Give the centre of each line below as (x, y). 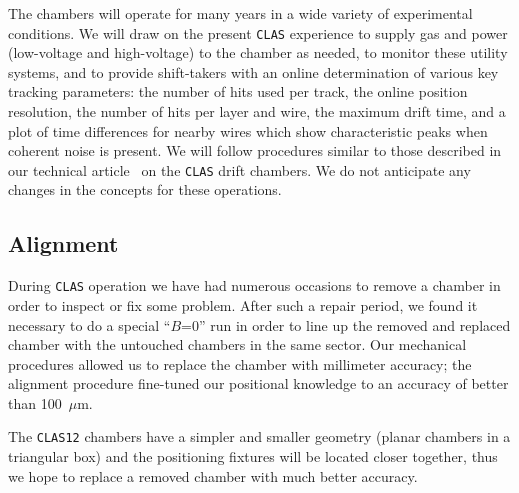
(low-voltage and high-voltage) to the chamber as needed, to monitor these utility (258, 52)
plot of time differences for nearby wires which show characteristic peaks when (248, 130)
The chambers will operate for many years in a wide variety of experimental (240, 13)
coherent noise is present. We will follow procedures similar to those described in (255, 150)
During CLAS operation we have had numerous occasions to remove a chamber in (254, 285)
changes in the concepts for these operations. (145, 189)
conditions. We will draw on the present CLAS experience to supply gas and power (258, 32)
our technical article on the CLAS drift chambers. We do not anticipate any (239, 169)
